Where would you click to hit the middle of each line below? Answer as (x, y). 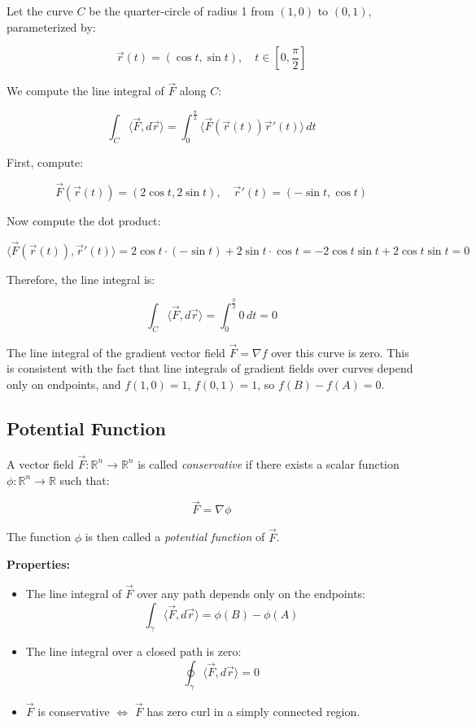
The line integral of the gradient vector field (116, 352)
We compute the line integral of (85, 91)
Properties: (39, 564)
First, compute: (45, 162)
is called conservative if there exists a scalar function (269, 463)
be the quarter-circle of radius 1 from (181, 11)
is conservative (74, 711)
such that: (85, 480)
